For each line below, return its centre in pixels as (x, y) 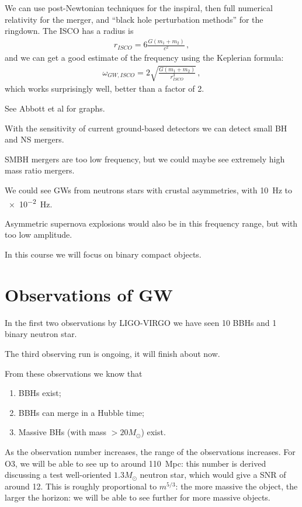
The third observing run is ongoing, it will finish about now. (112, 353)
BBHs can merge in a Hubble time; (81, 412)
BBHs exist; (40, 393)
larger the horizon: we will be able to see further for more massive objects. (138, 497)
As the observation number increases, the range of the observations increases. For (150, 451)
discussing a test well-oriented (58, 475)
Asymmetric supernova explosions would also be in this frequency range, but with (151, 223)
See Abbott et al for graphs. (55, 108)
